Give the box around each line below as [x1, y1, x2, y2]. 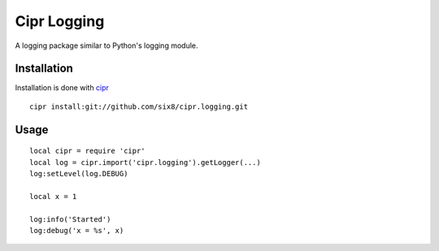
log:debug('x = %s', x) [29, 226, 124, 235]
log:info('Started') [29, 214, 111, 223]
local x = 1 [29, 192, 77, 201]
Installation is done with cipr [15, 83, 110, 93]
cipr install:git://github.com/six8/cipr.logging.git [29, 102, 248, 111]
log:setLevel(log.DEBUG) [29, 169, 128, 179]
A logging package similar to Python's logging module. [15, 41, 198, 50]
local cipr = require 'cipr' [29, 146, 146, 156]
